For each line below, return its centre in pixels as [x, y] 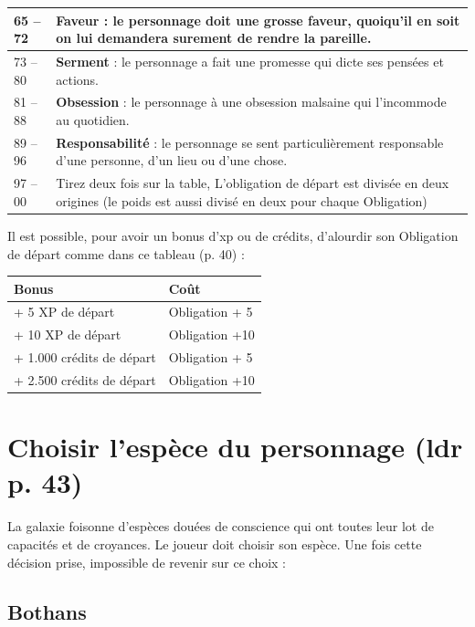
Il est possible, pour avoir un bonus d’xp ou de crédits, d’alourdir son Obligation [233, 235]
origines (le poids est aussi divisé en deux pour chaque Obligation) [242, 200]
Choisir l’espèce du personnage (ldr [235, 447]
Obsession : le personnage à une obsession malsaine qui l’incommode [251, 102]
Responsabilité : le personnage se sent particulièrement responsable [250, 142]
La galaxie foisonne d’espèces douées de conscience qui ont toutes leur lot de [221, 526]
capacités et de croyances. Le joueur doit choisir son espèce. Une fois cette [215, 544]
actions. [77, 79]
